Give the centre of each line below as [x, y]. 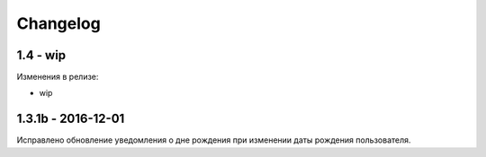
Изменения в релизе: [58, 77]
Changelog [58, 23]
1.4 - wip [41, 55]
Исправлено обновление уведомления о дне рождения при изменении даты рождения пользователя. [214, 140]
